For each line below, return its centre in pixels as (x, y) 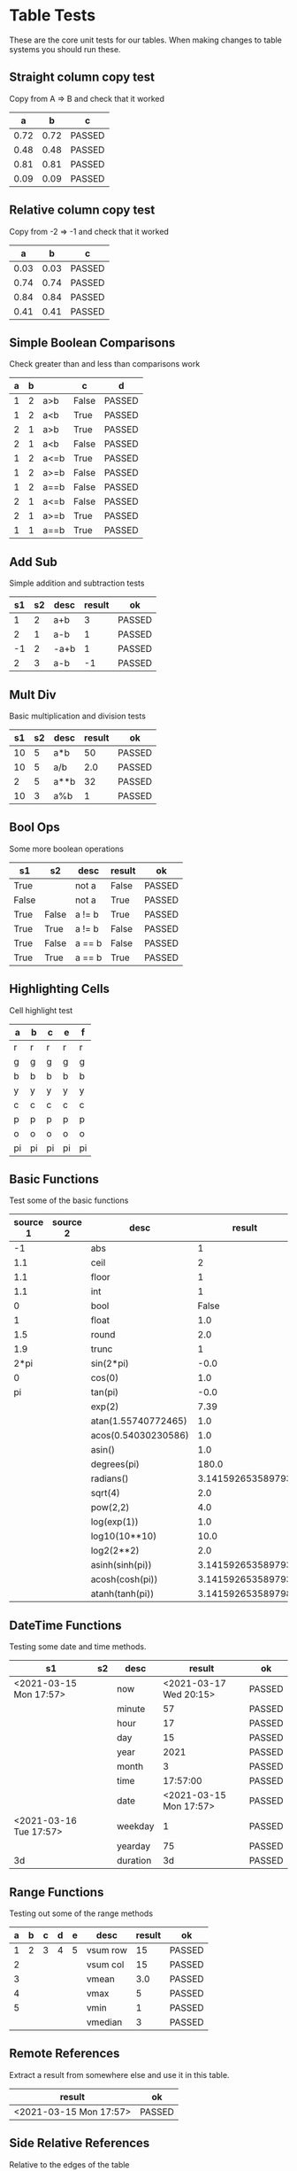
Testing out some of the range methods (81, 1913)
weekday (135, 1826)
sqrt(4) (106, 1493)
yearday (133, 1846)
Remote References (65, 2054)
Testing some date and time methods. (78, 1647)
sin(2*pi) (110, 1363)
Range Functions (57, 1892)
